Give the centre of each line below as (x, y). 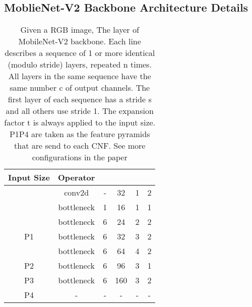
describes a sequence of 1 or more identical (80, 53)
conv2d (77, 193)
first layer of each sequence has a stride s (80, 99)
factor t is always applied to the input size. (80, 122)
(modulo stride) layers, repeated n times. (80, 65)
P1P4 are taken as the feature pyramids (80, 134)
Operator (76, 177)
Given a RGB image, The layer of (80, 30)
